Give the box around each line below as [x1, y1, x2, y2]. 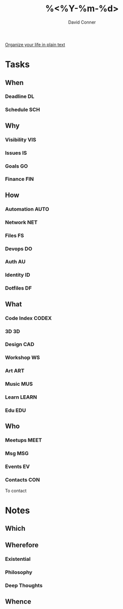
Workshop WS [5, 354, 40, 361]
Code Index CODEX [5, 315, 52, 321]
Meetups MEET [5, 437, 42, 444]
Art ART [5, 367, 24, 374]
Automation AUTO [5, 205, 50, 212]
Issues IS [5, 149, 27, 156]
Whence [5, 597, 32, 606]
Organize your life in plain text [5, 41, 65, 47]
